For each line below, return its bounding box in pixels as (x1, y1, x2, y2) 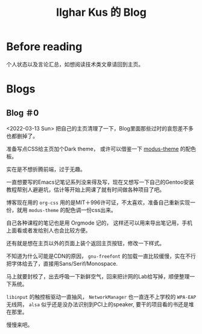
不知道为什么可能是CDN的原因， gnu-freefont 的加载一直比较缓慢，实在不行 (6, 252, 196, 260)
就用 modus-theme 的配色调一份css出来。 (16, 206, 116, 213)
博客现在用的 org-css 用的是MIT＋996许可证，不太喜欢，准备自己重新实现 (6, 199, 191, 206)
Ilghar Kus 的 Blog (56, 5, 147, 19)
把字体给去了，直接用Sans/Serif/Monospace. (6, 260, 118, 267)
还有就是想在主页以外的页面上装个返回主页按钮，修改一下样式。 (6, 239, 165, 246)
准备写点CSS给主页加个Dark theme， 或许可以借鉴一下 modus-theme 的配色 (6, 145, 197, 152)
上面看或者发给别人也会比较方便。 (6, 226, 91, 234)
